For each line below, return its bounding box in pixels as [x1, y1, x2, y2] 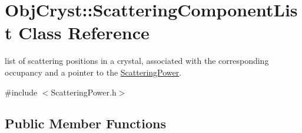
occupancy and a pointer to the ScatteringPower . [5, 66, 182, 78]
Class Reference [18, 21, 150, 45]
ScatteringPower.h [51, 86, 117, 98]
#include [5, 86, 38, 98]
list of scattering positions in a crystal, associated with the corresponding [5, 54, 269, 67]
